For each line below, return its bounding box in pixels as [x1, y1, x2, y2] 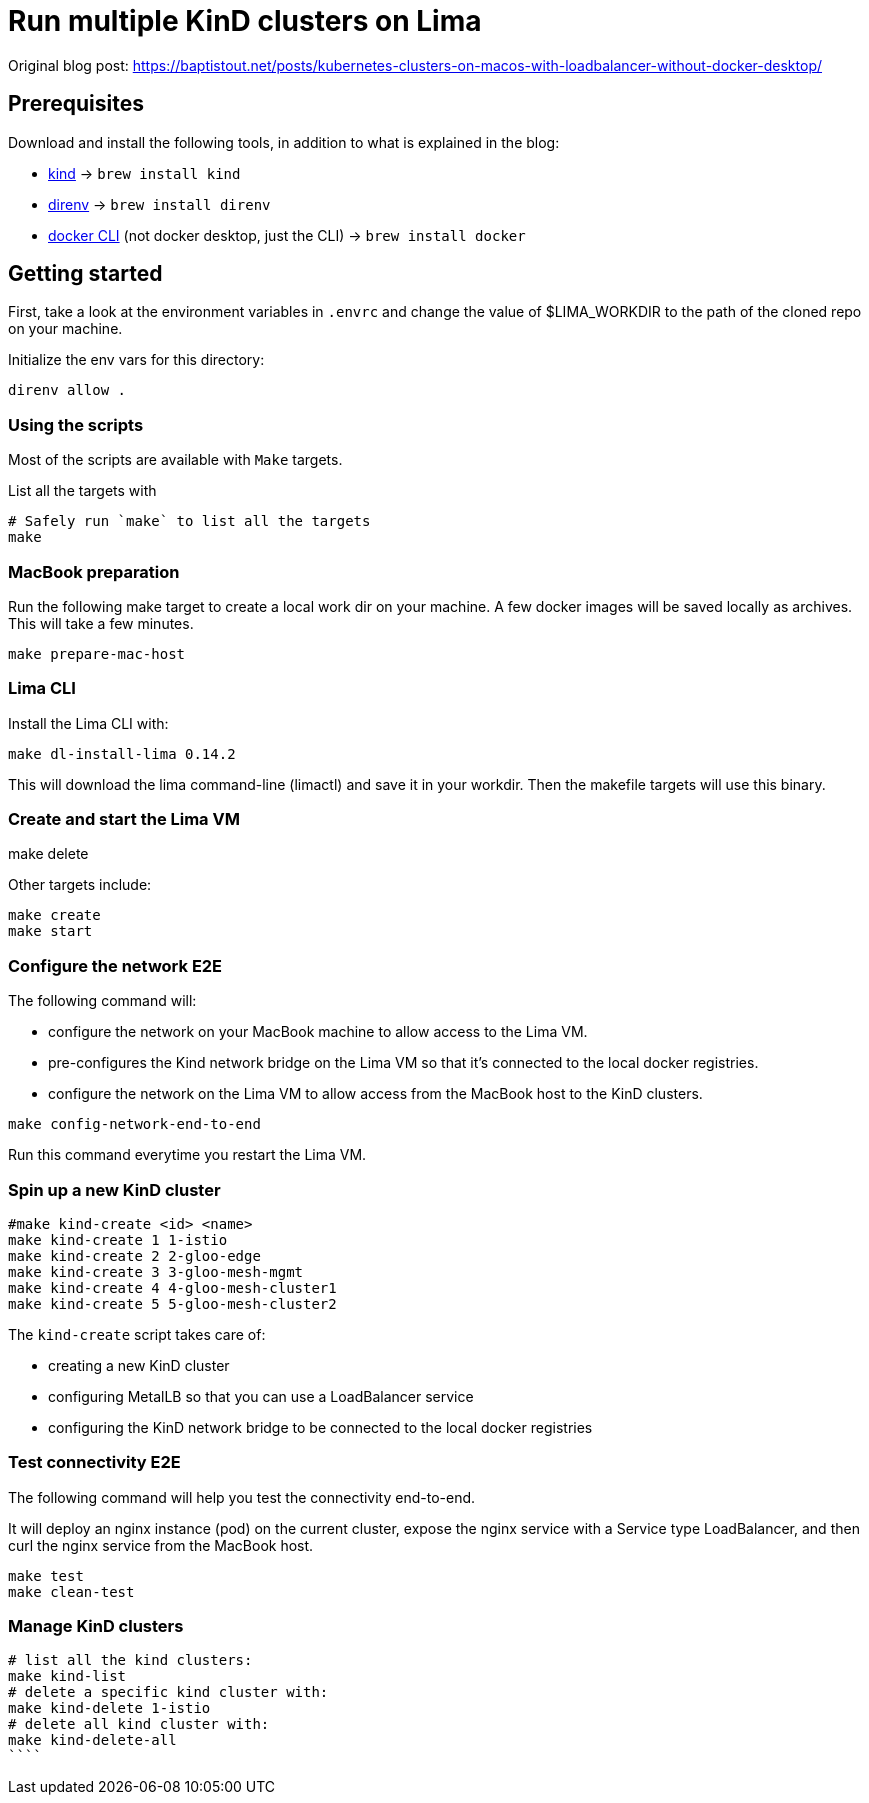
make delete [8, 845, 89, 863]
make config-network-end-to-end [8, 1116, 261, 1133]
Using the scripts [8, 414, 144, 435]
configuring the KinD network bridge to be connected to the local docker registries [48, 1418, 593, 1436]
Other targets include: [8, 876, 152, 894]
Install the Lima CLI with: [8, 714, 169, 732]
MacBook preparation [8, 561, 180, 582]
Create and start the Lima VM [8, 809, 240, 830]
